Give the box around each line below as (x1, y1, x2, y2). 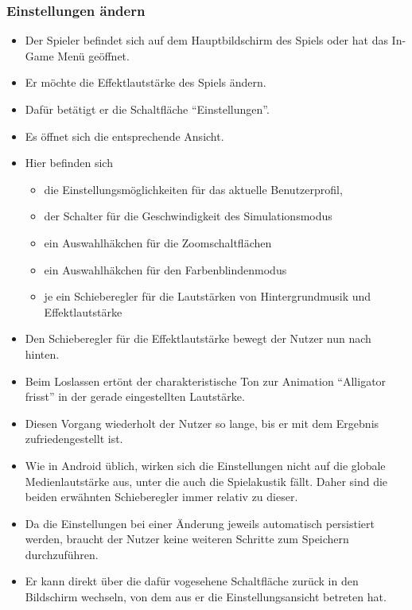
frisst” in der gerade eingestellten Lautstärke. (25, 388, 245, 405)
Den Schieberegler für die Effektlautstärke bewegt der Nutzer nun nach (25, 330, 371, 347)
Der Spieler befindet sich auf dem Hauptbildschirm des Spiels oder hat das (25, 32, 388, 49)
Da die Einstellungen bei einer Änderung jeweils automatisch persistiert (25, 515, 375, 531)
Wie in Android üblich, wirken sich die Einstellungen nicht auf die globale (25, 457, 386, 473)
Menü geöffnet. (57, 47, 130, 64)
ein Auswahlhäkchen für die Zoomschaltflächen (44, 234, 272, 251)
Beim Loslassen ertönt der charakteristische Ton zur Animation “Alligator (25, 372, 387, 389)
